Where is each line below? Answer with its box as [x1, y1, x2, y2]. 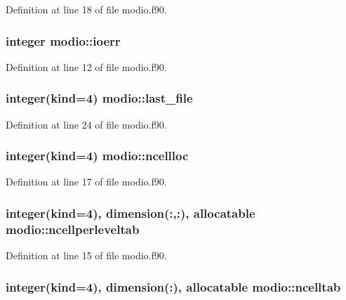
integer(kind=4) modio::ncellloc [6, 147, 189, 164]
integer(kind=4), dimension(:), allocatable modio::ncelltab [6, 278, 341, 295]
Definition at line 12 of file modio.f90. [6, 59, 167, 74]
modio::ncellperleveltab [6, 220, 140, 237]
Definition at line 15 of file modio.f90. [6, 248, 167, 263]
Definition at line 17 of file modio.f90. [6, 174, 167, 189]
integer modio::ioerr [6, 32, 121, 49]
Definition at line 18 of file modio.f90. [6, 2, 167, 16]
